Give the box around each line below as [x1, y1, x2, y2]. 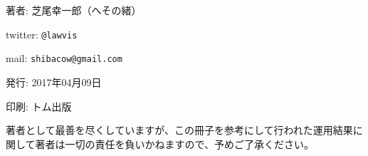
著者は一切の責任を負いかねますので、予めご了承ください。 [35, 136, 315, 151]
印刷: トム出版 [6, 98, 72, 113]
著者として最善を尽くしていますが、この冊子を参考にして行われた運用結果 [6, 123, 353, 137]
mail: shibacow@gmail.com [6, 51, 122, 66]
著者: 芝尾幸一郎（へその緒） [6, 3, 142, 17]
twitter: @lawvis [6, 26, 78, 41]
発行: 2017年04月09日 [6, 74, 102, 89]
